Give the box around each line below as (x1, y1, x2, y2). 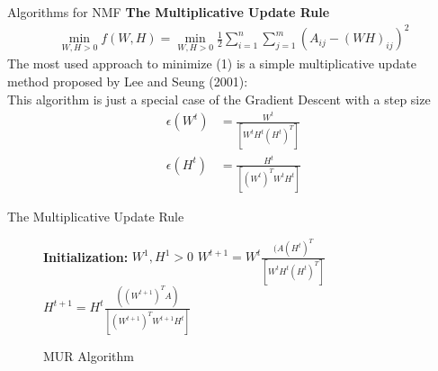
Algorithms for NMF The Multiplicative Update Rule (7, 3, 330, 21)
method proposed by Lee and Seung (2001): (7, 71, 248, 90)
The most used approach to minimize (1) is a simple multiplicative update (7, 54, 416, 73)
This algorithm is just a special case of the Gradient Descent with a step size (7, 89, 431, 108)
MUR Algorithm (43, 347, 134, 366)
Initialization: (43, 247, 129, 266)
